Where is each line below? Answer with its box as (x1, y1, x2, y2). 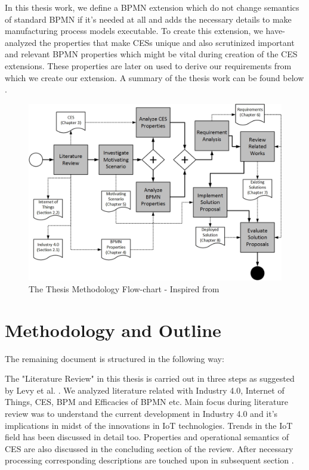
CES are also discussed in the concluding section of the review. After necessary (5, 442, 293, 454)
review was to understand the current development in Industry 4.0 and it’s (5, 407, 278, 419)
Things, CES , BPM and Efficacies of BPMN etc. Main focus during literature (5, 395, 288, 408)
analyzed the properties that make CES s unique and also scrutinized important (5, 36, 295, 48)
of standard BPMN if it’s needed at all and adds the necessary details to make (5, 13, 292, 25)
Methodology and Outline (5, 317, 221, 342)
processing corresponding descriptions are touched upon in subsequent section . (5, 454, 294, 466)
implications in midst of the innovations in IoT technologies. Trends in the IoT (5, 419, 293, 431)
